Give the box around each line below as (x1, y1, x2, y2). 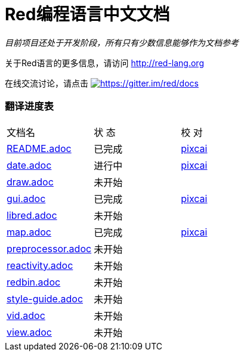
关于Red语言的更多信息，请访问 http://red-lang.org (5, 57, 204, 68)
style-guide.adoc (7, 292, 84, 305)
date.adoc (7, 159, 52, 171)
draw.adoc (7, 175, 54, 188)
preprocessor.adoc (7, 242, 92, 255)
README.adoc (7, 142, 72, 154)
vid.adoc (7, 309, 45, 321)
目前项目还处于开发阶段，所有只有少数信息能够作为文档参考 (5, 37, 239, 48)
